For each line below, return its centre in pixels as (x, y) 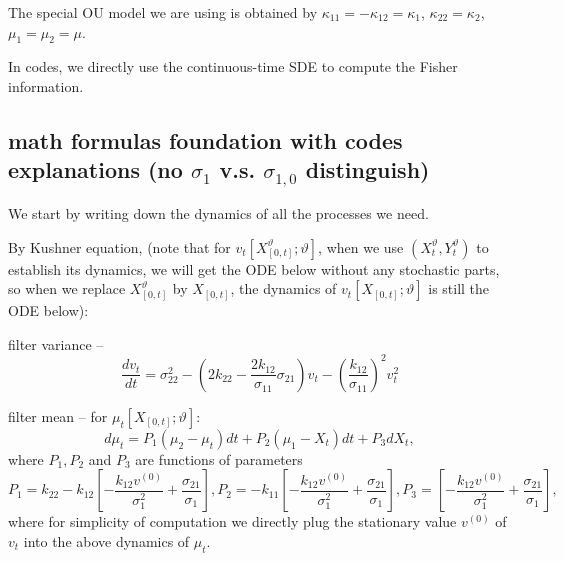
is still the (459, 288)
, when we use (361, 246)
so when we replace (67, 288)
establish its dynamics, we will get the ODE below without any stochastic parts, (254, 268)
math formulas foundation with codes (205, 139)
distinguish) (367, 169)
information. (46, 85)
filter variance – (56, 343)
